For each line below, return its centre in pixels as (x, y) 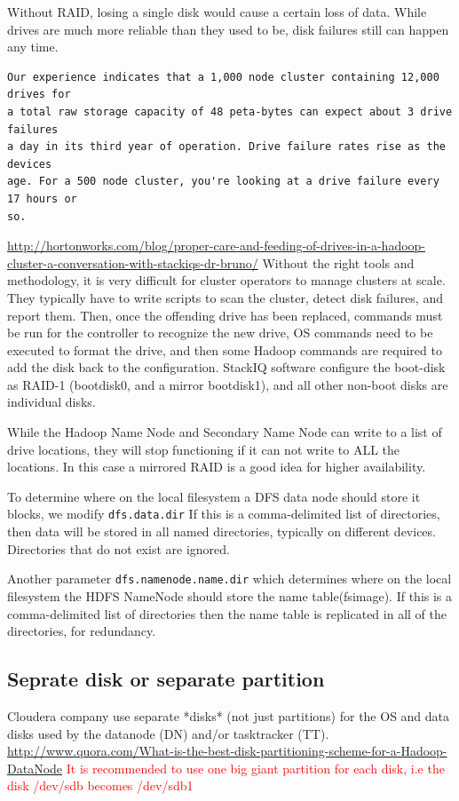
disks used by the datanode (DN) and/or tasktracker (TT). (168, 733)
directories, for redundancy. (82, 631)
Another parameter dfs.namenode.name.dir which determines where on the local (229, 579)
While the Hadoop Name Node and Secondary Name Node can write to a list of (225, 432)
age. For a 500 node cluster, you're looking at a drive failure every (223, 182)
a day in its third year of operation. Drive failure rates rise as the (226, 147)
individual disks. (51, 402)
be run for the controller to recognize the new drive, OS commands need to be (220, 333)
